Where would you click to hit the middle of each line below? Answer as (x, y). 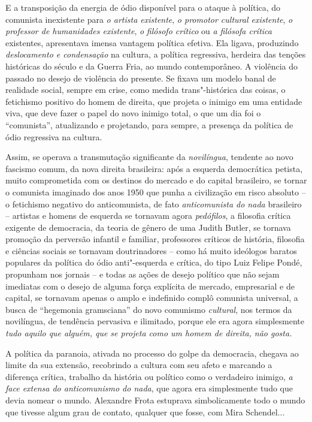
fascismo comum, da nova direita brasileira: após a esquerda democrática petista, (154, 168)
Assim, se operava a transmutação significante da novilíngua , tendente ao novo (149, 157)
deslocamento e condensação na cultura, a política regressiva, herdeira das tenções (156, 54)
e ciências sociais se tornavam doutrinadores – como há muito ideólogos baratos (151, 250)
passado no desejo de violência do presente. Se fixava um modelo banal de (141, 78)
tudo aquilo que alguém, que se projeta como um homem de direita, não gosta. (149, 333)
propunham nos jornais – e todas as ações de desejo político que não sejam (143, 274)
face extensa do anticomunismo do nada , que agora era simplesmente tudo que (149, 388)
